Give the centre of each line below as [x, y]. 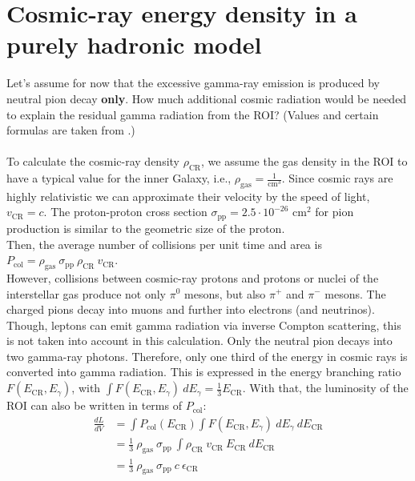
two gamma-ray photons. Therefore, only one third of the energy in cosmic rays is [207, 356]
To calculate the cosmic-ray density [93, 161]
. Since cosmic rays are [337, 178]
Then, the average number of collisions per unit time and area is [164, 244]
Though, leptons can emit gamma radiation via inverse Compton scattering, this [204, 325]
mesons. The [355, 293]
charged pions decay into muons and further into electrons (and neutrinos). [191, 309]
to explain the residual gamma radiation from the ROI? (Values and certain [193, 114]
